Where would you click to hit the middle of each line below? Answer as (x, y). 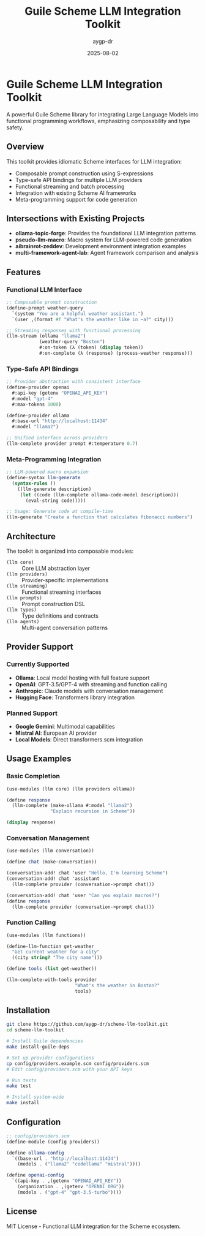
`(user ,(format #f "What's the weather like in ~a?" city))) (93, 319)
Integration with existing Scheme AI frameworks (76, 193)
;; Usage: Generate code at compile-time (60, 512)
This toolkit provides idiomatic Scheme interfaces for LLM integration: (94, 161)
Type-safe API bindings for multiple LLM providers (79, 180)
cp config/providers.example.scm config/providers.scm (78, 1063)
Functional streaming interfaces (61, 592)
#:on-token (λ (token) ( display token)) (91, 347)
